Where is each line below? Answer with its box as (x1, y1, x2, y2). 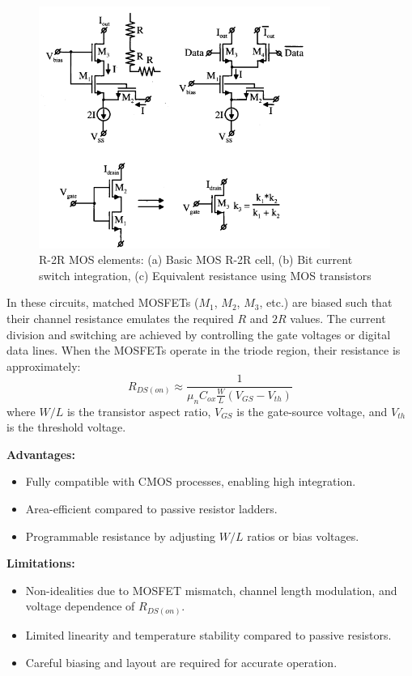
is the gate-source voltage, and (236, 402, 388, 419)
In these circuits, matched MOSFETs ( (6, 294, 199, 311)
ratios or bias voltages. (247, 527, 359, 544)
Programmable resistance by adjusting (25, 527, 216, 544)
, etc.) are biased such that (259, 294, 393, 311)
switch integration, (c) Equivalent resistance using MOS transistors (39, 266, 372, 283)
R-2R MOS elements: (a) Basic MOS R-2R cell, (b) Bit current (39, 251, 353, 268)
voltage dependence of (25, 597, 135, 614)
